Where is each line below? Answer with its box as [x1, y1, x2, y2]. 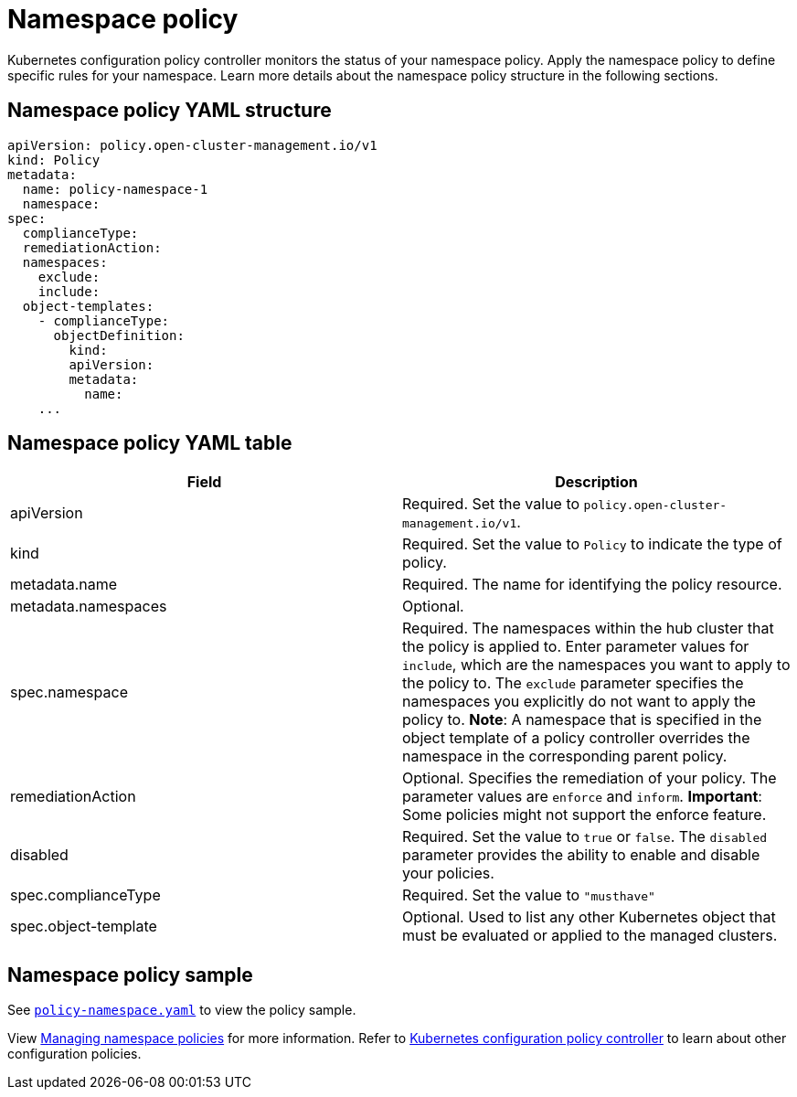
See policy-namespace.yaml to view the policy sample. [7, 1002, 356, 1018]
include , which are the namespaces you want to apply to [402, 655, 791, 675]
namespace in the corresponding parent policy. [402, 747, 728, 766]
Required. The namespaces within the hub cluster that [402, 619, 774, 638]
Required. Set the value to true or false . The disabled [402, 827, 768, 847]
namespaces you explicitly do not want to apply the [402, 692, 756, 711]
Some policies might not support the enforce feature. [402, 805, 767, 825]
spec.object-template [10, 917, 157, 936]
